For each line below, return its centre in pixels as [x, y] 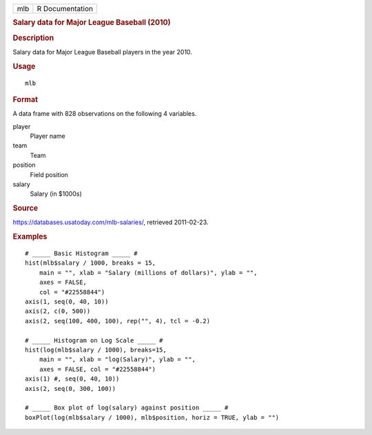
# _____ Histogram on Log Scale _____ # [94, 340]
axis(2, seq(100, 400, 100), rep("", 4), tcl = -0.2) [117, 321]
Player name [48, 136]
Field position [49, 174]
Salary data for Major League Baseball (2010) [92, 23]
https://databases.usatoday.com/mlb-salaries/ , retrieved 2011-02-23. [111, 222]
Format [25, 99]
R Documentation [65, 9]
